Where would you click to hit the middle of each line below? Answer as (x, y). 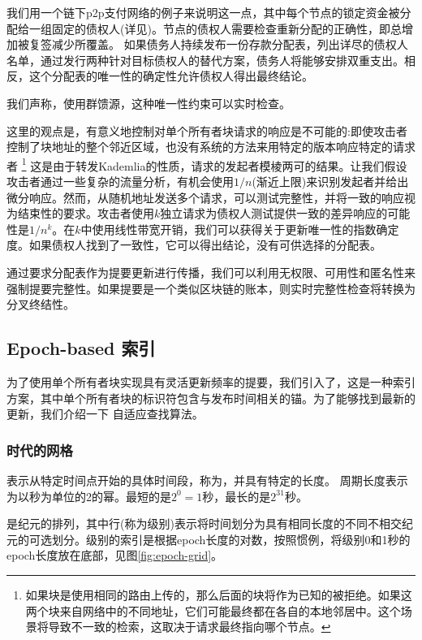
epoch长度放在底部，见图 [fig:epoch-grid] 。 (115, 555)
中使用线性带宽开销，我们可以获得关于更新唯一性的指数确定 (240, 229)
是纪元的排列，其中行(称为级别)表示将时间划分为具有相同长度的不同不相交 (204, 523)
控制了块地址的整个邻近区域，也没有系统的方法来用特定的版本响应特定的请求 (211, 147)
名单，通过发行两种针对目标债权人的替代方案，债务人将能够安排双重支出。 (205, 60)
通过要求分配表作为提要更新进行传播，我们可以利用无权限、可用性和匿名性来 (211, 272)
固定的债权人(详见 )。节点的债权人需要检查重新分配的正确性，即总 (226, 28)
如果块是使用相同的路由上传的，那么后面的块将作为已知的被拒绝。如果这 (219, 594)
